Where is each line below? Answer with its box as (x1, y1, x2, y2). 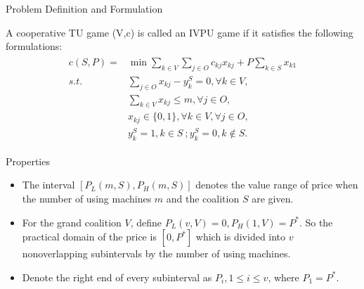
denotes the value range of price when (195, 177, 358, 192)
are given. (252, 191, 294, 205)
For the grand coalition (22, 214, 122, 229)
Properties (6, 153, 50, 168)
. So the (299, 214, 333, 229)
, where (268, 269, 299, 284)
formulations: (6, 39, 63, 53)
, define (130, 214, 162, 229)
